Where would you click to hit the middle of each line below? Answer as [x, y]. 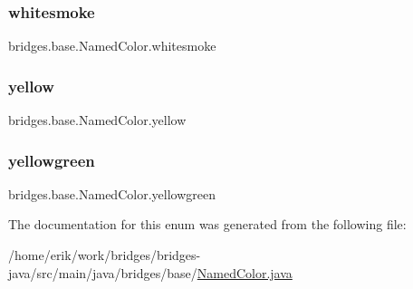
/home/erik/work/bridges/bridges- [105, 255]
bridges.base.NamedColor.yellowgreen [112, 193]
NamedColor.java [245, 272]
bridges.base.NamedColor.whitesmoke [112, 46]
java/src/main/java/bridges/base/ [103, 272]
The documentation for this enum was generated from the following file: [207, 224]
